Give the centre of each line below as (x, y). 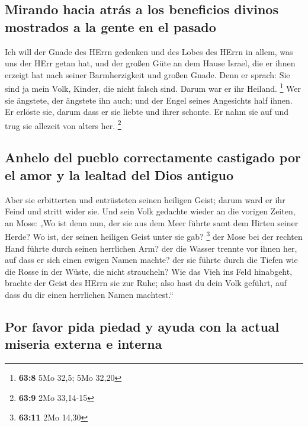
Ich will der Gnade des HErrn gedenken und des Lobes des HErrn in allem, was (149, 51)
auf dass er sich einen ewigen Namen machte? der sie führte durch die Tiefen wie (151, 260)
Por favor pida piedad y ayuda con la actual (142, 327)
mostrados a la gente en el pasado (110, 26)
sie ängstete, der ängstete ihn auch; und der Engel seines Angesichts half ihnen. (149, 100)
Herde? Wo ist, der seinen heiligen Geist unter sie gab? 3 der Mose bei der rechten (154, 236)
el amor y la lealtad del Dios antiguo (119, 174)
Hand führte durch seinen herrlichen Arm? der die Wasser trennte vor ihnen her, (151, 248)
